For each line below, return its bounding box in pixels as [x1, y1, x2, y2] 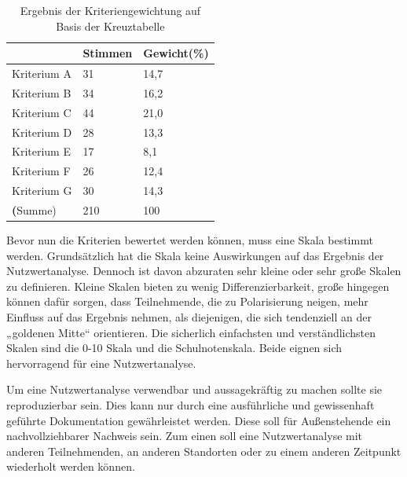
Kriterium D [12, 123, 72, 140]
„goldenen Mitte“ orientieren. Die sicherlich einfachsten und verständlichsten [6, 324, 376, 340]
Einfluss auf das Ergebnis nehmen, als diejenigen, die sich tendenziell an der [6, 309, 372, 325]
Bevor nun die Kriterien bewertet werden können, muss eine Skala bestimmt [6, 232, 373, 248]
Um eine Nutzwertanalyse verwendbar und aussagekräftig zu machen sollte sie [6, 381, 383, 398]
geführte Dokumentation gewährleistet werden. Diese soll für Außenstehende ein [6, 412, 391, 428]
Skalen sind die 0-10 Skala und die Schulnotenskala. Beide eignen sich [6, 339, 343, 356]
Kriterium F [12, 163, 71, 179]
